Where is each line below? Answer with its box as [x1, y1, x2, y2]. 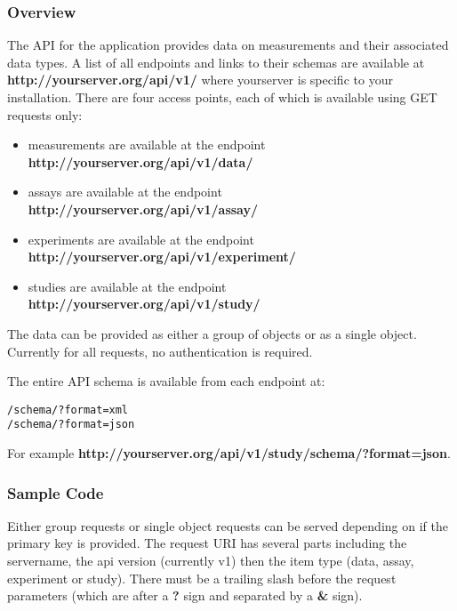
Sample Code [7, 481, 104, 503]
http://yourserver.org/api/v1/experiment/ [28, 247, 296, 266]
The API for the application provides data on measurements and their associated [7, 36, 449, 54]
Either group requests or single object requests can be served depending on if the [7, 516, 448, 535]
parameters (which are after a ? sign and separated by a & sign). [7, 586, 363, 605]
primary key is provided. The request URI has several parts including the [7, 534, 407, 552]
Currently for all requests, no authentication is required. [7, 342, 313, 360]
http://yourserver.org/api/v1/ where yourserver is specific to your [7, 70, 393, 89]
